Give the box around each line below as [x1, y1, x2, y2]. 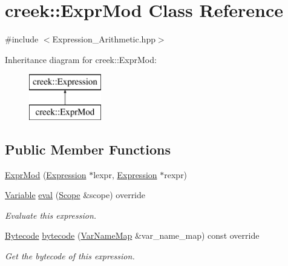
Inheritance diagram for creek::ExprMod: [5, 53, 157, 65]
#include [5, 33, 39, 45]
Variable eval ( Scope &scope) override [5, 188, 146, 201]
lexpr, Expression [93, 168, 157, 181]
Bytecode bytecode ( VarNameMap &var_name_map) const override [5, 229, 260, 242]
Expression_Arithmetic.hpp [52, 33, 155, 45]
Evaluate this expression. [5, 208, 97, 221]
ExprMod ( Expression [5, 168, 87, 181]
